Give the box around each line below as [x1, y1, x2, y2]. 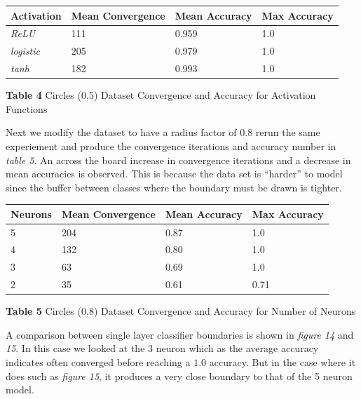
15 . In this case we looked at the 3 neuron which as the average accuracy [6, 341, 319, 356]
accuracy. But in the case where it [209, 355, 356, 370]
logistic [11, 43, 40, 58]
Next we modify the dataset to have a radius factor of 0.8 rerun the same [6, 125, 320, 140]
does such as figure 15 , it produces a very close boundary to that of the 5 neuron [6, 368, 353, 383]
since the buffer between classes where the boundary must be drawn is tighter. [6, 180, 342, 194]
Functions [6, 101, 48, 116]
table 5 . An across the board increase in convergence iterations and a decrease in [6, 152, 351, 167]
